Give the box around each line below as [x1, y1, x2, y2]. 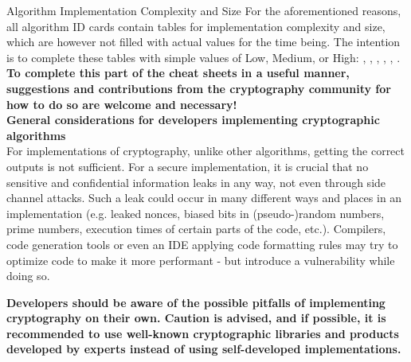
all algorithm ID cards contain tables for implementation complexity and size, [6, 18, 386, 34]
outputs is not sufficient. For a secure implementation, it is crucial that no [6, 158, 369, 174]
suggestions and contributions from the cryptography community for [6, 80, 391, 96]
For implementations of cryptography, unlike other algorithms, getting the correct [6, 142, 405, 159]
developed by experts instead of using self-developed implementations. [6, 341, 401, 357]
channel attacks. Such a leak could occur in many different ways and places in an [6, 189, 402, 206]
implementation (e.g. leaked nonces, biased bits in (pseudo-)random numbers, [6, 204, 385, 221]
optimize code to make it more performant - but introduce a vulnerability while [6, 251, 395, 268]
